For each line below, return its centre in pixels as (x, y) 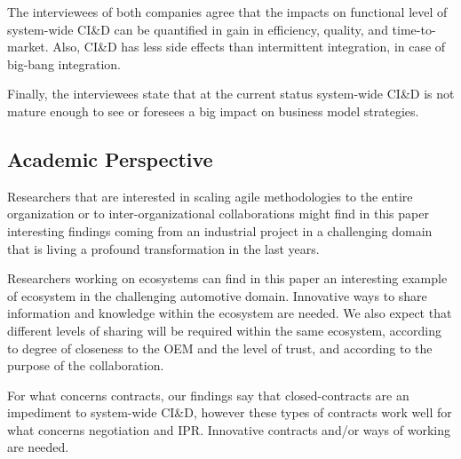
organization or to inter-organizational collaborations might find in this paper (218, 214)
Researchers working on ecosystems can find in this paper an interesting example (227, 278)
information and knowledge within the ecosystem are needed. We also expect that (230, 313)
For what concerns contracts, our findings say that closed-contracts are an (208, 395)
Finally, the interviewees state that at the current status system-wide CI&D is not (231, 94)
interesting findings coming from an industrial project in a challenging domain (220, 230)
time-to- (414, 29)
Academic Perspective (110, 158)
